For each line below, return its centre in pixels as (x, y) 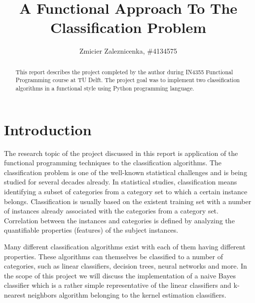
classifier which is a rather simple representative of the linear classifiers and (118, 285)
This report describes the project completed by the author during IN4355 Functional (124, 72)
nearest (15, 294)
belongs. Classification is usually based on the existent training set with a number (128, 201)
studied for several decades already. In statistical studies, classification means (121, 182)
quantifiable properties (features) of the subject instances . (91, 230)
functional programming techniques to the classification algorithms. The (113, 163)
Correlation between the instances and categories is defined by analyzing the (119, 220)
